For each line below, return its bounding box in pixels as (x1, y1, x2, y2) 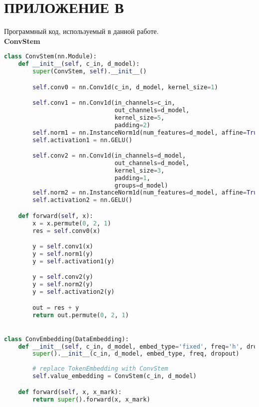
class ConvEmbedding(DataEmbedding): (4, 335, 129, 343)
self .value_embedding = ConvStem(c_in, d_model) (32, 373, 197, 380)
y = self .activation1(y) (32, 257, 115, 265)
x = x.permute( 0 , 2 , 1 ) (32, 219, 111, 227)
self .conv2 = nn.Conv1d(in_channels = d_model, (32, 152, 186, 160)
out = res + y (32, 304, 79, 311)
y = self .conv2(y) (32, 273, 94, 281)
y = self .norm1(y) (32, 250, 94, 257)
